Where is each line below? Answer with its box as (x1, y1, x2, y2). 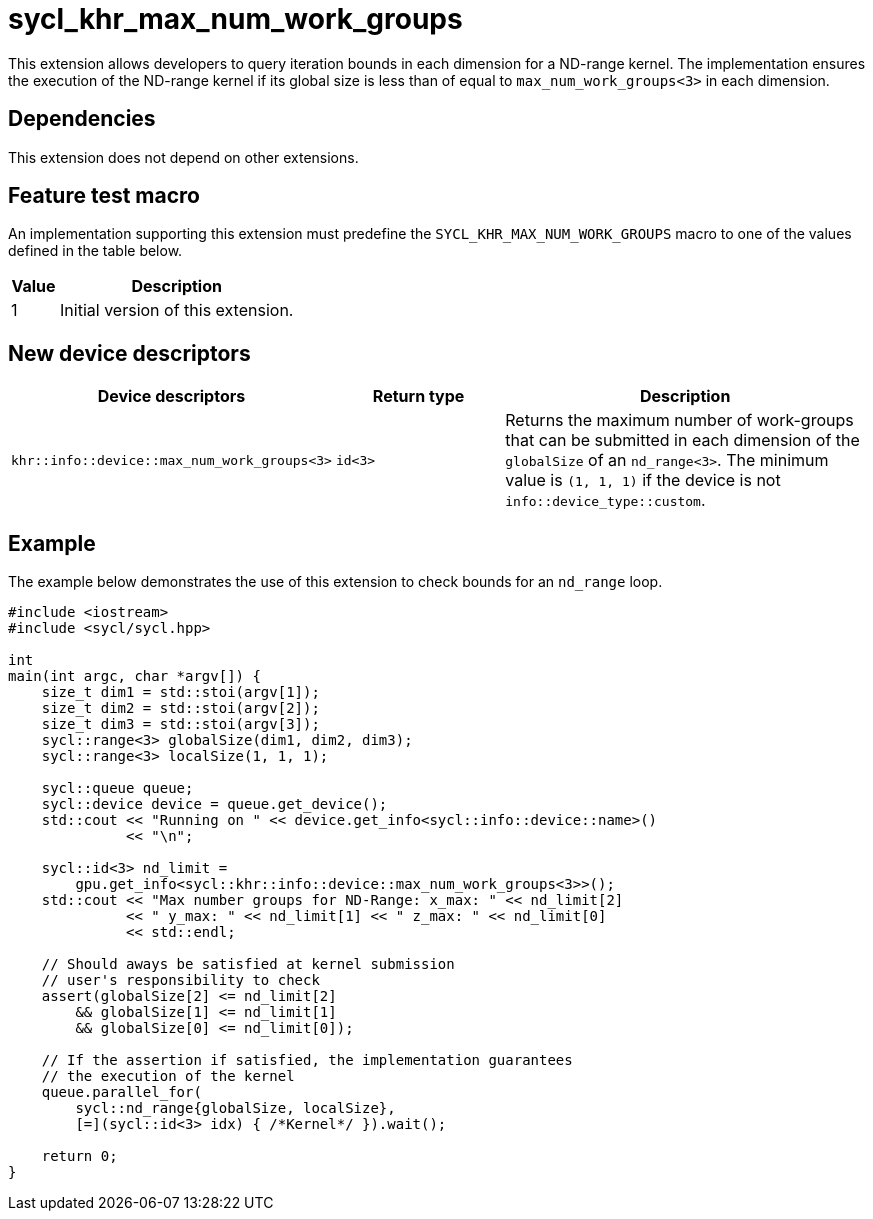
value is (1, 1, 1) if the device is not (505, 470, 781, 491)
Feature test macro (8, 183, 200, 209)
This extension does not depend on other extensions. (8, 148, 359, 166)
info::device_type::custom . (505, 490, 706, 511)
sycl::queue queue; (41, 780, 194, 797)
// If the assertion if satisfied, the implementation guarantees (41, 1052, 573, 1069)
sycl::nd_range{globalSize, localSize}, (75, 1100, 396, 1117)
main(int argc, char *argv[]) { (8, 668, 261, 685)
